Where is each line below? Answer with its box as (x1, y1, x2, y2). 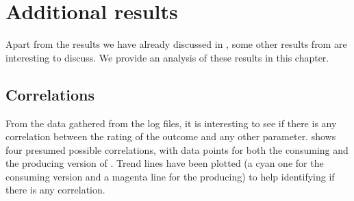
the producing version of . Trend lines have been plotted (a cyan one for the (5, 156, 324, 170)
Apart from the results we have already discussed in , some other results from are (5, 37, 347, 51)
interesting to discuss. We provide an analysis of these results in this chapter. (5, 50, 329, 64)
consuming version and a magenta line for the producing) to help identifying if (5, 169, 335, 183)
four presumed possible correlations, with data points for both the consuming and (5, 142, 349, 157)
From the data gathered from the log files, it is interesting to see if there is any (5, 116, 337, 130)
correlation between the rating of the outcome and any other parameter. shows (5, 129, 336, 144)
